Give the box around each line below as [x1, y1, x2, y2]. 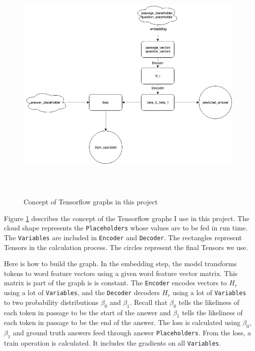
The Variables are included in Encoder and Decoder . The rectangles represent [4, 232, 242, 242]
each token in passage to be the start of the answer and [4, 307, 171, 317]
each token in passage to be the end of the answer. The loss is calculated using [4, 317, 241, 327]
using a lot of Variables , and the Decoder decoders [4, 287, 160, 298]
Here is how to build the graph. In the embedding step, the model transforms [4, 258, 237, 269]
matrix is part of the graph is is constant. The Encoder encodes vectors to [4, 277, 227, 288]
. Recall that [130, 297, 168, 307]
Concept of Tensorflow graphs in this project [24, 197, 158, 207]
